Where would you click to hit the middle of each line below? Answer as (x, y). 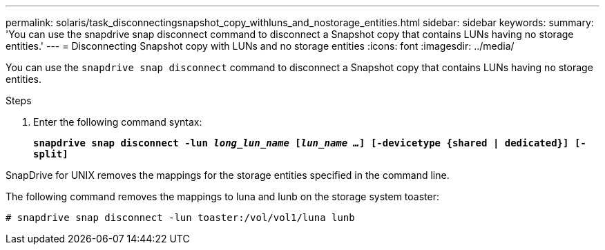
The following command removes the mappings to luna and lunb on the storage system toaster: (222, 196)
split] (51, 154)
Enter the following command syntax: (118, 122)
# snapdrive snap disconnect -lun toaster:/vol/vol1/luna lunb (180, 218)
